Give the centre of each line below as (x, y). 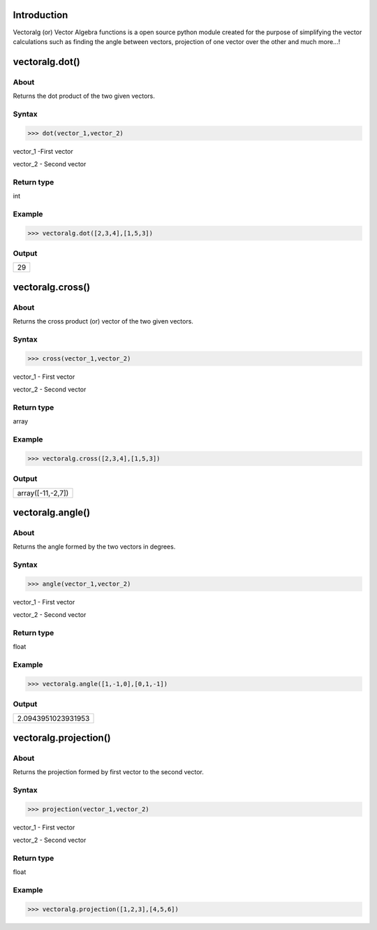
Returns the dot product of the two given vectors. (84, 96)
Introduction (40, 15)
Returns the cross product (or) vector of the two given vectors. (103, 321)
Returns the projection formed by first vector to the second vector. (108, 772)
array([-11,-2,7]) (43, 493)
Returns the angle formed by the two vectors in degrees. (94, 547)
